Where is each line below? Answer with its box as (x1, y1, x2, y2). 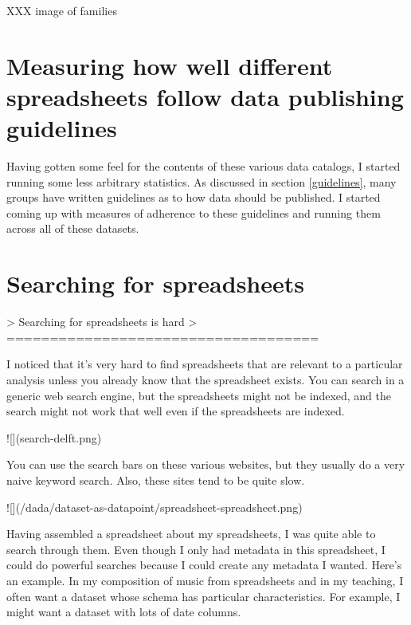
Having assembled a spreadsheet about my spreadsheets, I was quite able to (6, 525, 376, 542)
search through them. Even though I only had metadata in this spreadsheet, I (6, 540, 386, 557)
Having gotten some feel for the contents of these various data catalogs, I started (6, 158, 401, 175)
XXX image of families (6, 2, 117, 18)
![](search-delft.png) (6, 429, 102, 446)
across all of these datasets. (6, 220, 139, 237)
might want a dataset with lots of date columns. (6, 603, 241, 620)
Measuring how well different (6, 49, 333, 81)
